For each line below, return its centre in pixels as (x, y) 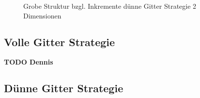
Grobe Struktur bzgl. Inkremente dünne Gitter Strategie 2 (110, 6)
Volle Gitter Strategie (60, 41)
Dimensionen (42, 15)
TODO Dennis (29, 62)
